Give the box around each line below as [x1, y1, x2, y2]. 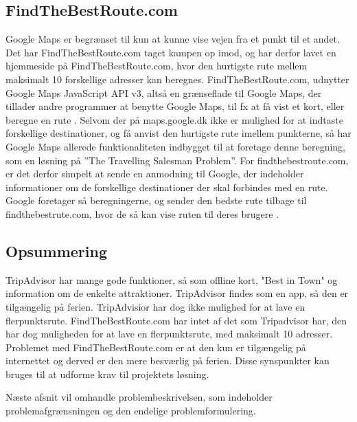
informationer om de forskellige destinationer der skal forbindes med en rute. [5, 179, 328, 194]
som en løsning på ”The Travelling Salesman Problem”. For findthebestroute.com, [5, 153, 349, 167]
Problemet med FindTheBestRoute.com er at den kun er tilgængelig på [5, 340, 306, 354]
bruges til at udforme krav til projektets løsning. [5, 366, 209, 381]
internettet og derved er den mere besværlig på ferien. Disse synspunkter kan [5, 353, 330, 368]
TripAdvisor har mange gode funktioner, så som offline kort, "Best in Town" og [5, 272, 338, 287]
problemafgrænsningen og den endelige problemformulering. [5, 403, 256, 418]
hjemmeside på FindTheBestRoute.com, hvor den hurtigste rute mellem [5, 58, 308, 73]
